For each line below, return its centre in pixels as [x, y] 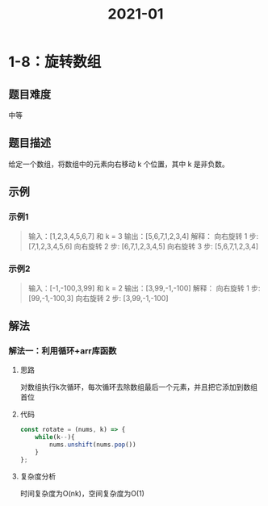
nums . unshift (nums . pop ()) [93, 445]
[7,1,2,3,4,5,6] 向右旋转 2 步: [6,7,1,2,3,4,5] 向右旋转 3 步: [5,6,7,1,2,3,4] [143, 246]
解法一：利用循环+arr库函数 [63, 351]
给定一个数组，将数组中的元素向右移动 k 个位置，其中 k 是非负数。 [119, 164]
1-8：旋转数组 [55, 62]
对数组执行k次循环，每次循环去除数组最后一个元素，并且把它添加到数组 [139, 387]
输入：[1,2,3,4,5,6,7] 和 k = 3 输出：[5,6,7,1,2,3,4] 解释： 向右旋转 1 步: [143, 236]
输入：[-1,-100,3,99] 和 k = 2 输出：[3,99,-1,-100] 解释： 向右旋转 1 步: [144, 288]
